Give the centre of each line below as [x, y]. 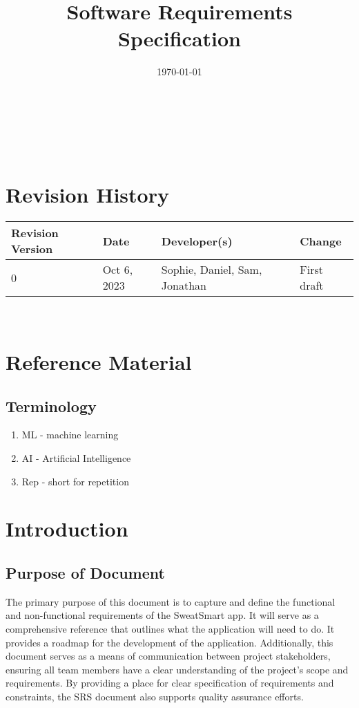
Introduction [67, 529]
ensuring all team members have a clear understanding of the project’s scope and [177, 669]
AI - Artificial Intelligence [76, 457]
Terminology [51, 406]
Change [321, 241]
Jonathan [184, 286]
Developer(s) [197, 241]
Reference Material [99, 362]
